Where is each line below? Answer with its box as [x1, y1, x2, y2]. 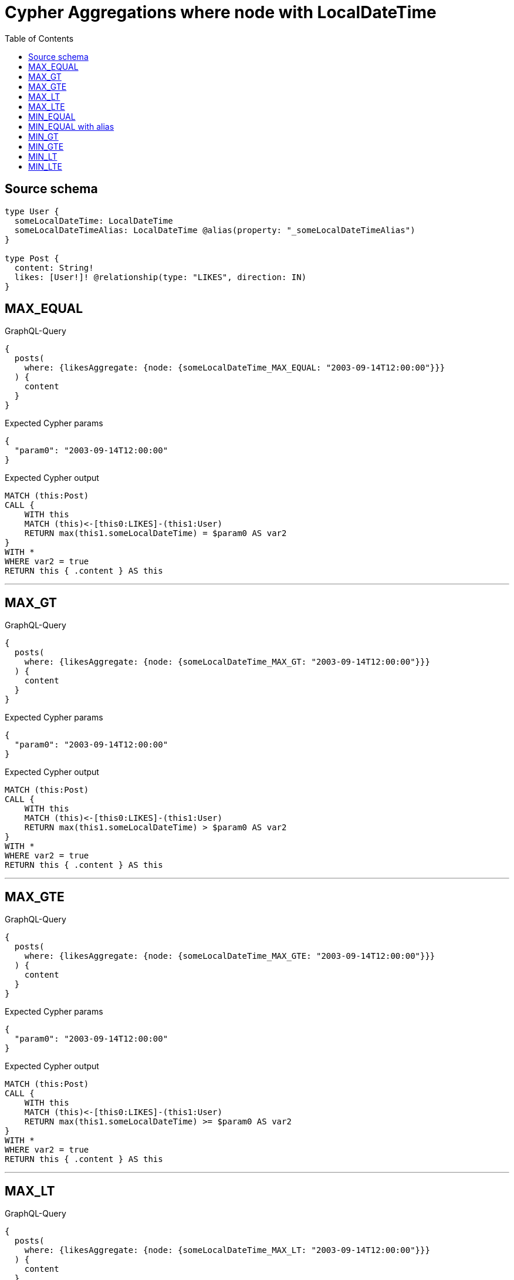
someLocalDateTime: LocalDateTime [14, 215, 173, 225]
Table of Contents [5, 33, 74, 43]
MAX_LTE [28, 101, 65, 112]
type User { [5, 206, 59, 216]
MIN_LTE [28, 161, 62, 171]
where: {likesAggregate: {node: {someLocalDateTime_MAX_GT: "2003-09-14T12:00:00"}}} [24, 657, 430, 667]
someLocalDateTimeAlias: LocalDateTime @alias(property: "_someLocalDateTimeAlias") [14, 225, 415, 235]
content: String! [14, 262, 94, 272]
